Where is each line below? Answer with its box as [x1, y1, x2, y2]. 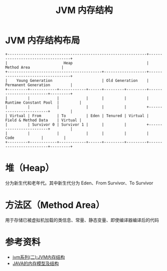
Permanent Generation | [5, 82, 73, 87]
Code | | [5, 135, 66, 140]
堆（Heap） [5, 162, 54, 174]
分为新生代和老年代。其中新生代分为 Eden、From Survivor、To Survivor [5, 179, 153, 186]
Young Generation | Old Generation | [16, 78, 149, 83]
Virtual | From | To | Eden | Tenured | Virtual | [10, 113, 149, 118]
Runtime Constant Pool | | [5, 100, 82, 105]
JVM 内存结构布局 [5, 35, 80, 46]
